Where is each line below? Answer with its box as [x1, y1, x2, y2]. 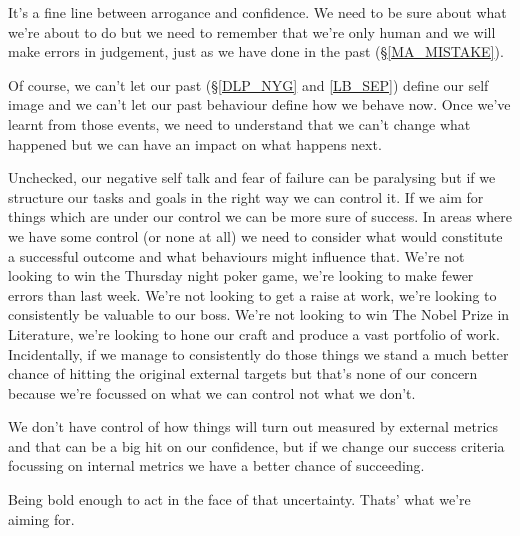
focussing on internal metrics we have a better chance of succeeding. [8, 455, 425, 476]
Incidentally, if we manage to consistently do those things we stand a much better [8, 343, 509, 364]
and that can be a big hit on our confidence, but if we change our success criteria [8, 435, 505, 456]
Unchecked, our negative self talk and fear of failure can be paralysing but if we [8, 167, 496, 188]
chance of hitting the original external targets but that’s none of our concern [8, 363, 478, 384]
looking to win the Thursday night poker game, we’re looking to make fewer [8, 265, 474, 286]
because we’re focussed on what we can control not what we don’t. [8, 382, 416, 403]
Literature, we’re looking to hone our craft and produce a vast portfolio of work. [8, 323, 500, 344]
